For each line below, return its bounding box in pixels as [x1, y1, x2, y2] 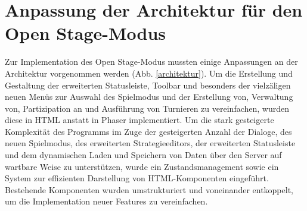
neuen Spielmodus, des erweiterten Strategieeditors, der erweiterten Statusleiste [5, 137, 296, 149]
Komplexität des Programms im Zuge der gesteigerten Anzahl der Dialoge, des [5, 125, 292, 137]
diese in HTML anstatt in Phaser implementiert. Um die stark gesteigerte [5, 114, 274, 126]
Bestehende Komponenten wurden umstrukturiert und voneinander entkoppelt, [5, 183, 293, 196]
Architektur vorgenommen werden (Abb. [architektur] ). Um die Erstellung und [5, 67, 293, 79]
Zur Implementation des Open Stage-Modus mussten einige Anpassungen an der [5, 55, 298, 68]
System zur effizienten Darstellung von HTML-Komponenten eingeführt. [5, 172, 269, 184]
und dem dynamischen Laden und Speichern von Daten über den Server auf [5, 149, 282, 161]
